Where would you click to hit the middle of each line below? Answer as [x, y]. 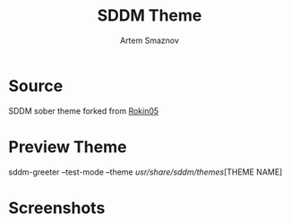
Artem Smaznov [150, 40]
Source [36, 86]
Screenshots [57, 208]
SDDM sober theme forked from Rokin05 [84, 111]
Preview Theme [68, 146]
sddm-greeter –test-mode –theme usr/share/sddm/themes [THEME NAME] [145, 172]
